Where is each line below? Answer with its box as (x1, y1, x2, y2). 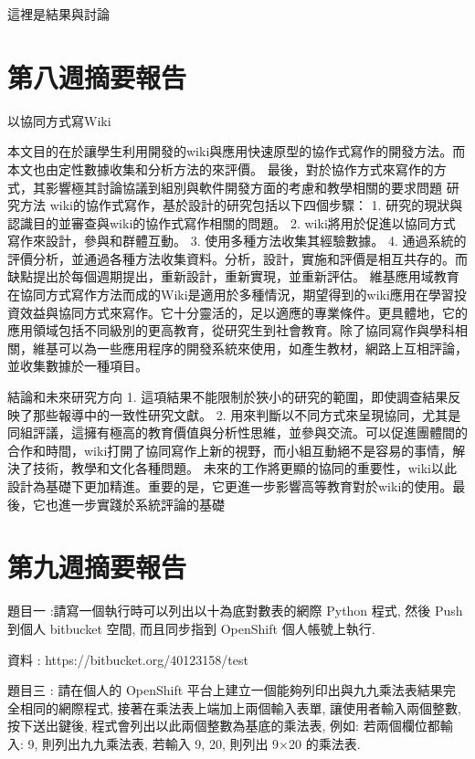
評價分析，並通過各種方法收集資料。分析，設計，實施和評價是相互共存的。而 (7, 248, 468, 268)
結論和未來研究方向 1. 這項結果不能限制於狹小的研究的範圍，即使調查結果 (7, 387, 449, 406)
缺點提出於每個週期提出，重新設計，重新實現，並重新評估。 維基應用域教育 (7, 267, 459, 286)
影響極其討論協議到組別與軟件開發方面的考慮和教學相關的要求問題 (45, 177, 442, 196)
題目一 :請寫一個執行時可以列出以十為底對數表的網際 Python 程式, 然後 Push (7, 601, 463, 620)
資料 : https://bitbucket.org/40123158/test (7, 649, 248, 669)
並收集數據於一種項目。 (7, 356, 148, 375)
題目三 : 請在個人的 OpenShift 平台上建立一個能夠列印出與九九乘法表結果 (7, 680, 443, 700)
